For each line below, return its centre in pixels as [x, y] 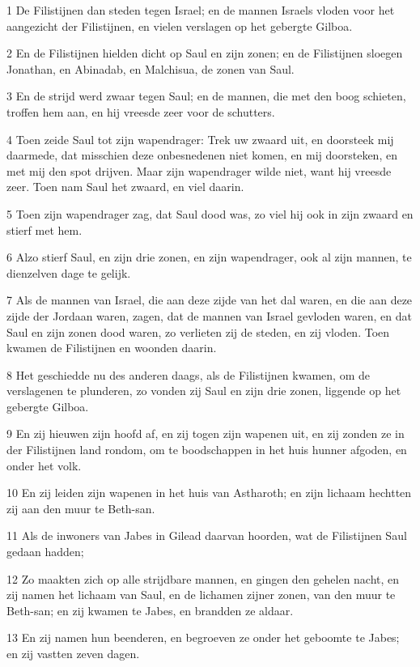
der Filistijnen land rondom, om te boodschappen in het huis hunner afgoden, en [207, 450]
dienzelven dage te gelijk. [69, 272]
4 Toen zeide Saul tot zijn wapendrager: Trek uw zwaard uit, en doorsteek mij [200, 139]
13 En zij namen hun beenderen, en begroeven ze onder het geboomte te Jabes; [203, 637]
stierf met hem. [45, 229]
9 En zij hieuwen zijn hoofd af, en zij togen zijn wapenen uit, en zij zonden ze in [206, 433]
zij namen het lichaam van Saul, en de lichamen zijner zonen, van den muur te [201, 595]
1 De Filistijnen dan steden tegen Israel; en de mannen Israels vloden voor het [201, 10]
